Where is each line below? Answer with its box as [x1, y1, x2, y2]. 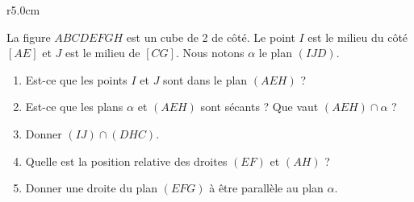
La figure [6, 28, 51, 45]
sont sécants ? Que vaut [200, 98, 319, 115]
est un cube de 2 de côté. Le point [126, 28, 295, 45]
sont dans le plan [163, 71, 248, 88]
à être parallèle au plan [209, 179, 324, 196]
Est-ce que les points [25, 71, 128, 88]
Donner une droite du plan [25, 179, 158, 196]
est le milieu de [65, 44, 140, 61]
